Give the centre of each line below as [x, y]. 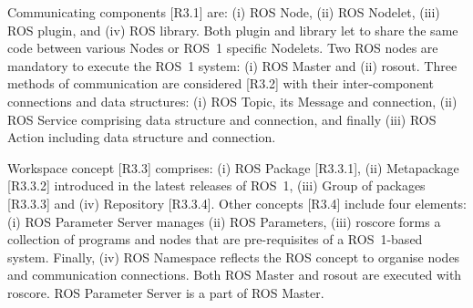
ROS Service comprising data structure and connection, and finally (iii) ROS [222, 119]
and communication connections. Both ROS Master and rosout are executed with [235, 275]
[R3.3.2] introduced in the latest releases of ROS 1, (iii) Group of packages [216, 185]
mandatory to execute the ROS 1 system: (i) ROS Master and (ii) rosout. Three [232, 65]
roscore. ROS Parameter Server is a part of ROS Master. [166, 292]
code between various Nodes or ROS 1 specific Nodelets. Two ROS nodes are [223, 48]
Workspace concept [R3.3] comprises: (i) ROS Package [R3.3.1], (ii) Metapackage [233, 167]
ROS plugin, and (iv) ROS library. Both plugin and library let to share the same [233, 30]
